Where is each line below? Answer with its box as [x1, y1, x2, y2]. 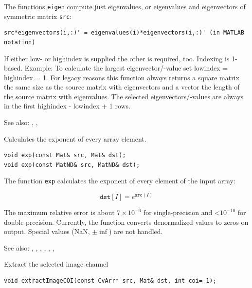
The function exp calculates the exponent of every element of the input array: [4, 176, 235, 186]
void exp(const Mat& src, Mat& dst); [4, 152, 126, 159]
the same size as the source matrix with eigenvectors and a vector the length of [4, 82, 240, 92]
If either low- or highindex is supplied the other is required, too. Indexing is [4, 53, 230, 63]
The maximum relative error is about [4, 207, 115, 217]
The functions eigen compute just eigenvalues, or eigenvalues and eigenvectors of [4, 1, 246, 11]
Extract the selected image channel [4, 259, 108, 269]
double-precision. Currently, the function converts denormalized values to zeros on [4, 216, 249, 227]
